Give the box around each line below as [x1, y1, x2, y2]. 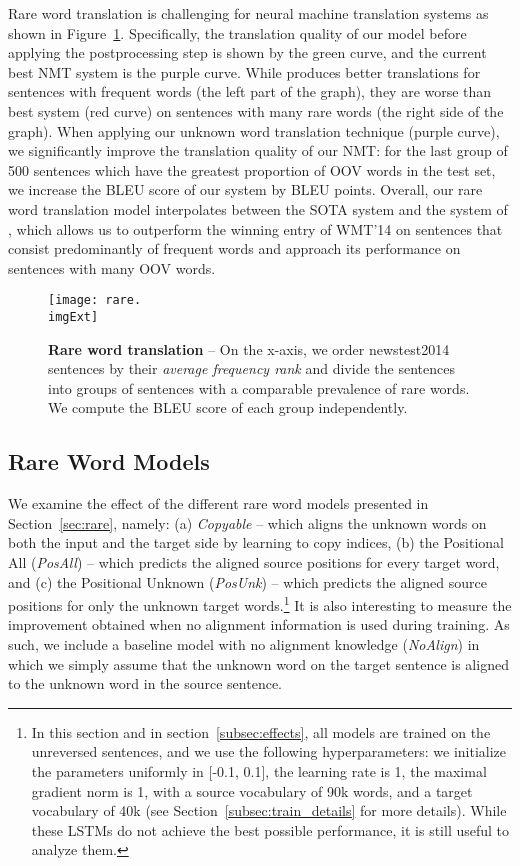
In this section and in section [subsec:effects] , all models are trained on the [31, 721, 491, 742]
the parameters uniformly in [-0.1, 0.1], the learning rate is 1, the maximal [31, 760, 487, 781]
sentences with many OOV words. [8, 257, 216, 278]
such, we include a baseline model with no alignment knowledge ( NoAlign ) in [8, 634, 480, 655]
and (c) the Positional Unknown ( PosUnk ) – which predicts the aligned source [8, 571, 487, 592]
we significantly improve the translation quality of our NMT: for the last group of [8, 140, 508, 161]
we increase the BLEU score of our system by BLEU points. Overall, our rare [8, 179, 483, 200]
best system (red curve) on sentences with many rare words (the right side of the [8, 100, 504, 121]
